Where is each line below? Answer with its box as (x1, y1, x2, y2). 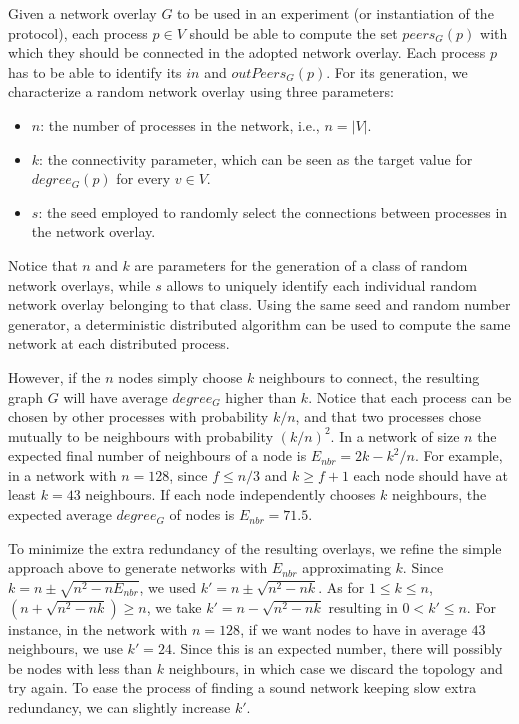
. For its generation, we (326, 61, 468, 82)
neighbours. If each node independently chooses (85, 484, 376, 505)
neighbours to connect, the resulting (258, 366, 480, 387)
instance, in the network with (8, 618, 188, 639)
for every (116, 168, 171, 189)
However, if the (8, 366, 101, 387)
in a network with (8, 464, 117, 485)
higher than (225, 386, 297, 407)
